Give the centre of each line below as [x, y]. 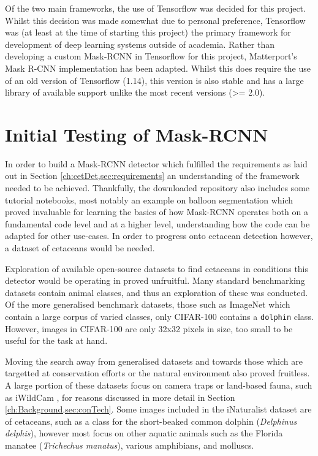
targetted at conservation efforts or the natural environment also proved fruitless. [157, 373]
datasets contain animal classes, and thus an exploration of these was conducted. [157, 292]
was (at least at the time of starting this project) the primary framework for [148, 32]
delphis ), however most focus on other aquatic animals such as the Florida [144, 433]
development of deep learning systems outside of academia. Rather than [140, 44]
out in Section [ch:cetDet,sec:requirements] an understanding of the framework [152, 176]
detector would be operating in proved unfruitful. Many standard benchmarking [155, 280]
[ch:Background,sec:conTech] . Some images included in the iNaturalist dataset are [158, 409]
